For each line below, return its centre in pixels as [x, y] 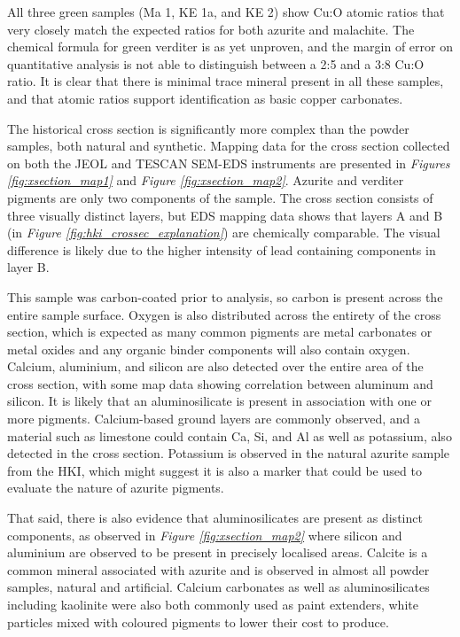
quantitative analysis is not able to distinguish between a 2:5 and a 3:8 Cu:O [216, 63]
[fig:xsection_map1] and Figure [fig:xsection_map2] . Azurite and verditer [206, 180]
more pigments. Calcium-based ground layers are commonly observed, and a [214, 419]
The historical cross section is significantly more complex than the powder [208, 128]
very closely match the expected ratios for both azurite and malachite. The [211, 29]
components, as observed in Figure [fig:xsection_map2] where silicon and [205, 535]
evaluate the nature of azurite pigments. [116, 488]
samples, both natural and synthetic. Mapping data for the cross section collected [229, 146]
